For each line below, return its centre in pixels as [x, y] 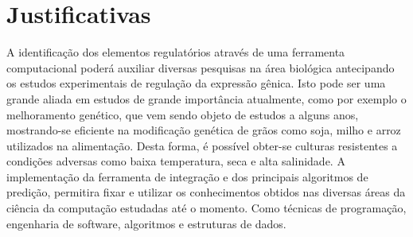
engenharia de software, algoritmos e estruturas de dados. [146, 223]
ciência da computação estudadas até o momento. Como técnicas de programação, [206, 208]
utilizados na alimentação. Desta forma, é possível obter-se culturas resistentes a [202, 145]
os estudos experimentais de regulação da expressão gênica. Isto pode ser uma [196, 83]
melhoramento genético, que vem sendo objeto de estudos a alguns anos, [183, 114]
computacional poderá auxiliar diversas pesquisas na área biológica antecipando [201, 67]
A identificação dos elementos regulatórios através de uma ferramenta [176, 52]
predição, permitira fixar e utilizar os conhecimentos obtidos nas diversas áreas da [206, 192]
